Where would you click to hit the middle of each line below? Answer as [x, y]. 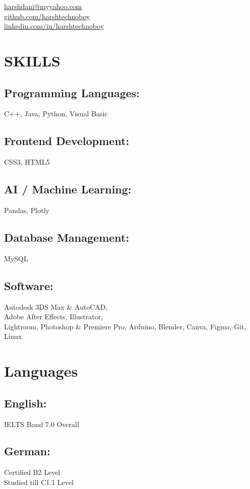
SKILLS [32, 60]
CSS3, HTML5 [27, 162]
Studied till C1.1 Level [39, 482]
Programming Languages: [72, 92]
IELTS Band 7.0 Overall [42, 424]
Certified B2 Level [32, 472]
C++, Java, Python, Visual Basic [56, 114]
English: [25, 403]
